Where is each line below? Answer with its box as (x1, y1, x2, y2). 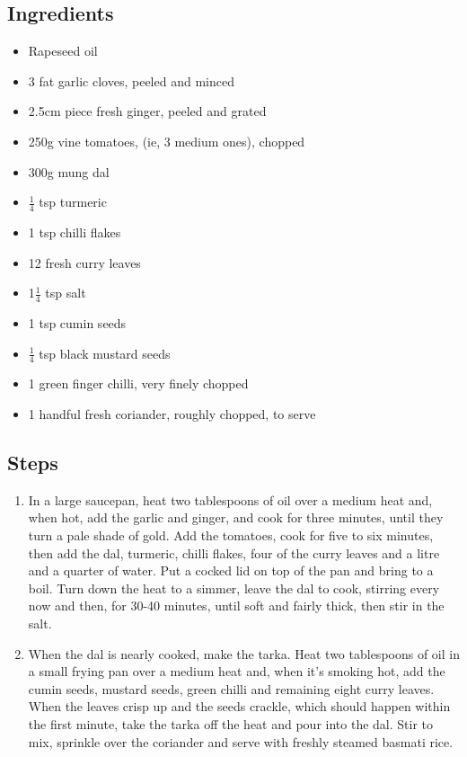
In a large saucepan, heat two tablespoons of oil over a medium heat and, (28, 490, 433, 509)
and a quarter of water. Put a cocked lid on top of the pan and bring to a (28, 561, 434, 580)
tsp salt (45, 283, 86, 302)
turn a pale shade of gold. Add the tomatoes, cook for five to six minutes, (28, 526, 434, 545)
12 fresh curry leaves (28, 253, 141, 272)
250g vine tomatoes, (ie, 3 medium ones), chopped (28, 131, 305, 150)
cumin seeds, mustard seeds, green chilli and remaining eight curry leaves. (28, 679, 435, 698)
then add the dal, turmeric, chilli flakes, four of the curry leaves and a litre (28, 543, 440, 562)
